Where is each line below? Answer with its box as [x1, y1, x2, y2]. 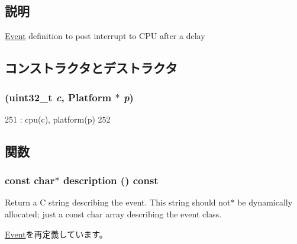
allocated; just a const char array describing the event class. [5, 207, 222, 220]
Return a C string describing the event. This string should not [5, 196, 231, 208]
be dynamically [237, 196, 293, 208]
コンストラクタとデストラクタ [5, 59, 177, 77]
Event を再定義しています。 [5, 227, 108, 240]
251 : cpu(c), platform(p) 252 [5, 113, 111, 125]
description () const [63, 173, 159, 188]
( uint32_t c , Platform [5, 89, 112, 104]
